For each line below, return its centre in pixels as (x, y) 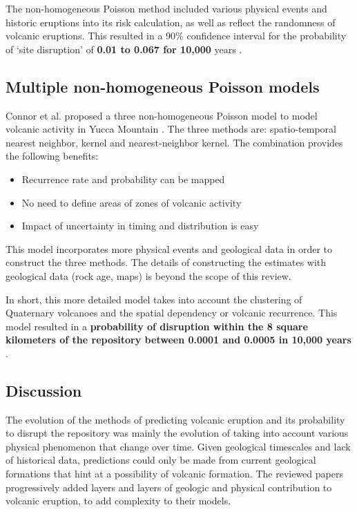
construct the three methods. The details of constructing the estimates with (166, 262)
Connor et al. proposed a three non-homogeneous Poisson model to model (162, 115)
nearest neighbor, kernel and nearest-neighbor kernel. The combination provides (174, 142)
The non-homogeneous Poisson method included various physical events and (166, 8)
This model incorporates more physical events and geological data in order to (169, 248)
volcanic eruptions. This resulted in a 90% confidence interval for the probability (176, 36)
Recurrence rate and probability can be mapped (123, 179)
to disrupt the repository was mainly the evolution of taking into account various (177, 433)
